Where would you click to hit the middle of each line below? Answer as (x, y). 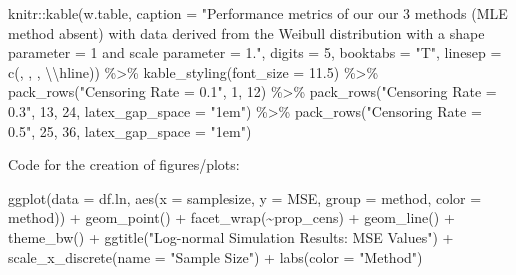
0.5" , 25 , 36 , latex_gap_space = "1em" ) (130, 130)
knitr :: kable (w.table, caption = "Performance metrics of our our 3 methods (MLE (258, 13)
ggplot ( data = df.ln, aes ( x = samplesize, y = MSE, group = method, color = (245, 197)
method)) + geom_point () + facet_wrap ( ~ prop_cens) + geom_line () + (231, 217)
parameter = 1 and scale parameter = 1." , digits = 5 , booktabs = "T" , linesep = (255, 52)
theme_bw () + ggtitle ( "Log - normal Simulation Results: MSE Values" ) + (231, 236)
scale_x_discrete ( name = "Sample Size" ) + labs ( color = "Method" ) (215, 256)
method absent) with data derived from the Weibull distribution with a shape (246, 32)
